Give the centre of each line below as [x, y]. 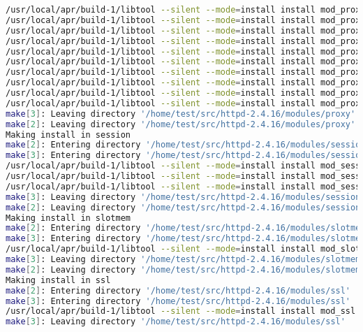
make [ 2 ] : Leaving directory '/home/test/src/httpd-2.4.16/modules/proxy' [181, 124]
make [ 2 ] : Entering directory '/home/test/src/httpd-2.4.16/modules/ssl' [178, 290]
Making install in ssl [58, 280]
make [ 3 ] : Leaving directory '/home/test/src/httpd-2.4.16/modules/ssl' [176, 322]
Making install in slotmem [68, 218]
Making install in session [68, 135]
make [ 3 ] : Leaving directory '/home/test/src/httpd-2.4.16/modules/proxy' [181, 114]
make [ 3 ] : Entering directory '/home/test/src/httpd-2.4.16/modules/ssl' [178, 301]
